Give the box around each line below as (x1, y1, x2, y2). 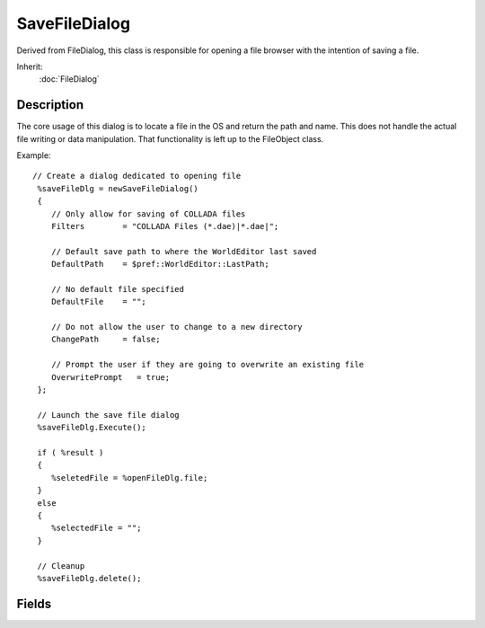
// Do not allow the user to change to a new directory (50, 322, 303, 332)
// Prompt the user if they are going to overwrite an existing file (50, 359, 365, 370)
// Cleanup (37, 561, 85, 571)
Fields (16, 596, 52, 611)
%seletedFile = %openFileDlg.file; (50, 473, 208, 482)
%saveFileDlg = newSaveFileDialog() (37, 183, 199, 193)
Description (16, 97, 84, 112)
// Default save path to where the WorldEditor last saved (50, 246, 317, 256)
